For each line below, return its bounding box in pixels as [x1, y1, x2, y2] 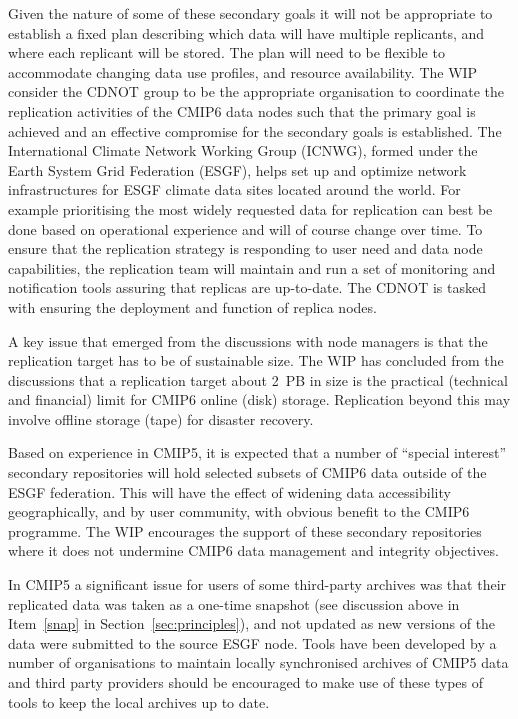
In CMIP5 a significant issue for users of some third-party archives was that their [8, 574, 507, 595]
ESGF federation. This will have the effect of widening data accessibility [8, 481, 451, 502]
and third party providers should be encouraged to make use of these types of [8, 672, 484, 692]
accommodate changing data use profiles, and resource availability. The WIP [8, 61, 478, 82]
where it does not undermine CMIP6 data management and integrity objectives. [8, 540, 499, 561]
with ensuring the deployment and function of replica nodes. [8, 296, 377, 317]
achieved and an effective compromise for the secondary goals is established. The [8, 120, 502, 141]
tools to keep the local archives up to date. [8, 691, 270, 712]
